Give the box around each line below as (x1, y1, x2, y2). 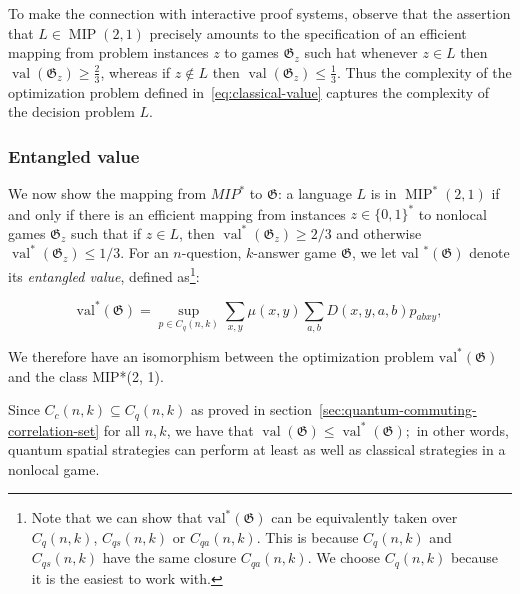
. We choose (307, 547, 381, 568)
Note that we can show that (31, 507, 203, 528)
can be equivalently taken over (271, 507, 458, 528)
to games (224, 42, 279, 63)
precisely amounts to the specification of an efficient (149, 22, 467, 43)
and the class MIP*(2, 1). (8, 365, 164, 386)
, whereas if (100, 61, 171, 82)
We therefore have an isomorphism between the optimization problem (8, 345, 435, 366)
